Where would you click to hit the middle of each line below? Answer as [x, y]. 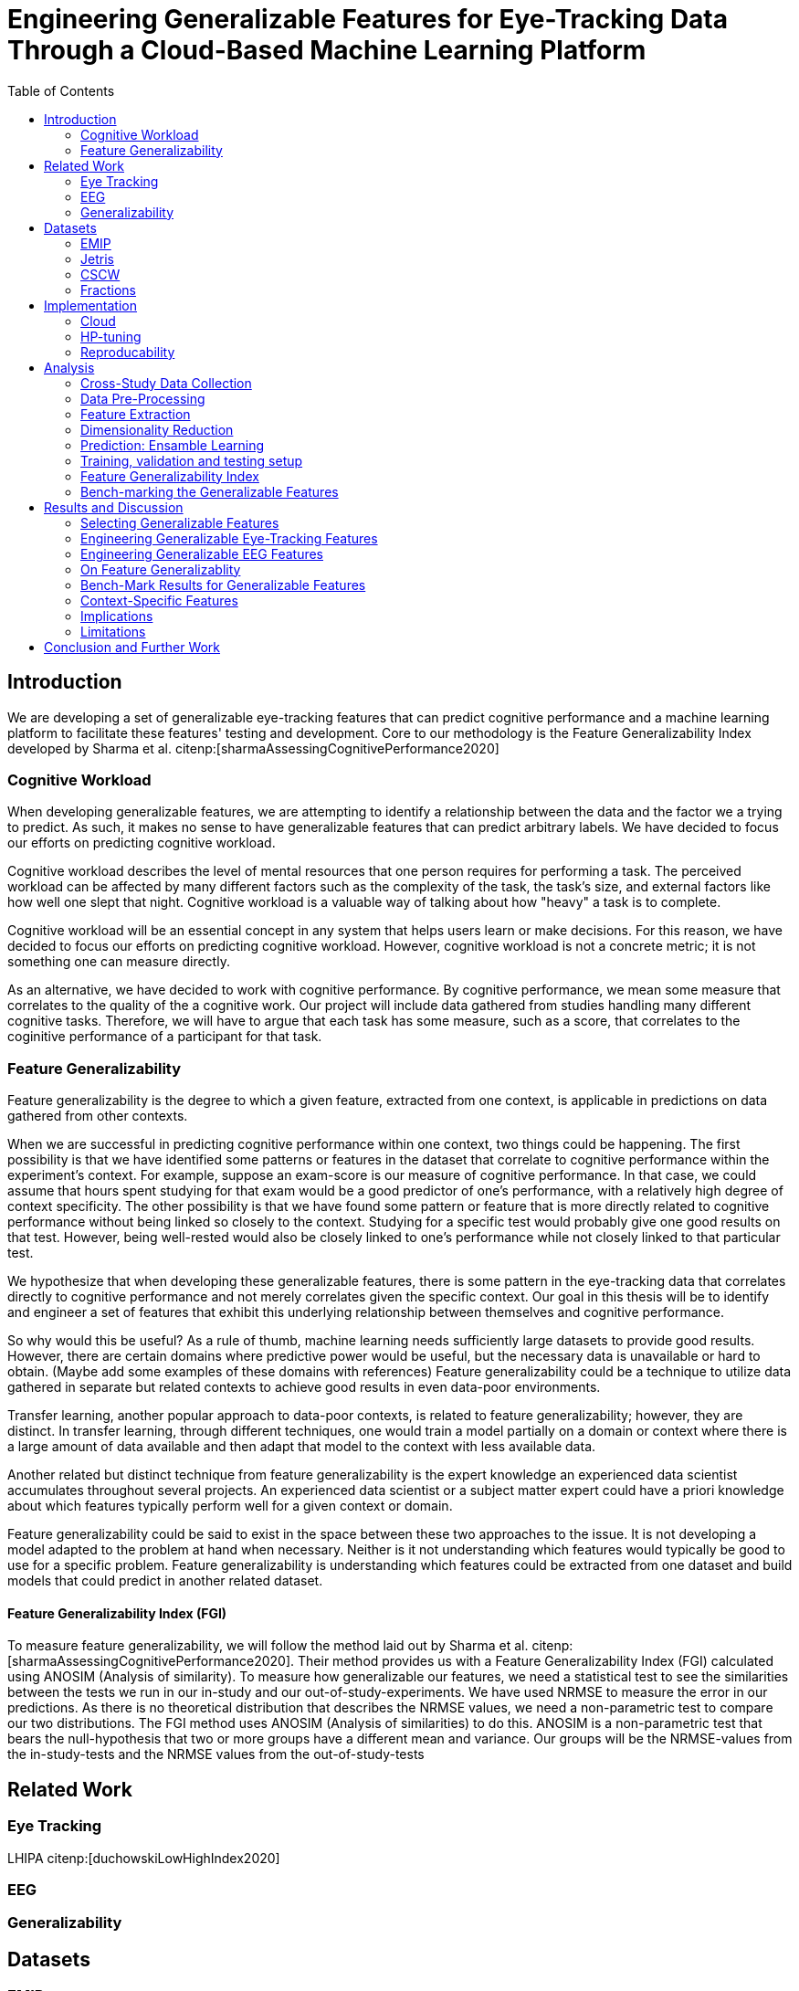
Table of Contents [61, 90]
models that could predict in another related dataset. [165, 1581]
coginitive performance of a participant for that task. [165, 1037]
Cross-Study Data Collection [166, 383]
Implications [117, 616]
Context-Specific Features [159, 600]
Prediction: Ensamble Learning [173, 445]
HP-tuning [111, 336]
